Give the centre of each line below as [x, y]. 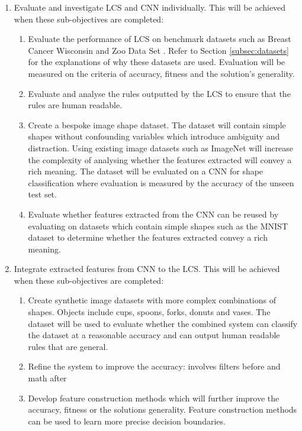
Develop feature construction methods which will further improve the [154, 398]
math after [47, 378]
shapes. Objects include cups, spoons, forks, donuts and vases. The [149, 312]
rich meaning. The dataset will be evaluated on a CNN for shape [146, 171]
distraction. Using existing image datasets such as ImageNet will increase [161, 148]
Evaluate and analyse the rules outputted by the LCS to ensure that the [159, 93]
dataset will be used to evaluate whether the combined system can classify [163, 323]
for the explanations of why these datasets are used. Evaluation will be [157, 62]
